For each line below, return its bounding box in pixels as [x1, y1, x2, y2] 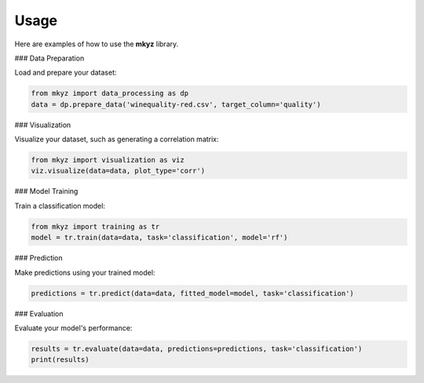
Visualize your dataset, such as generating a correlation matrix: [14, 134, 219, 144]
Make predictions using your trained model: [14, 268, 155, 277]
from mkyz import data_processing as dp [31, 89, 188, 98]
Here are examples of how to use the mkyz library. [14, 39, 179, 49]
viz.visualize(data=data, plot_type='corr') [31, 166, 206, 176]
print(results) [31, 356, 90, 364]
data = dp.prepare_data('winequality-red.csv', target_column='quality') [31, 100, 321, 109]
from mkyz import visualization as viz [31, 155, 185, 165]
